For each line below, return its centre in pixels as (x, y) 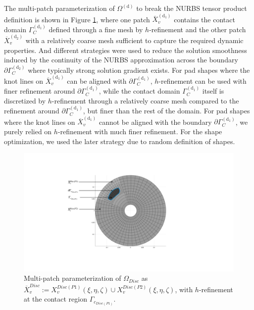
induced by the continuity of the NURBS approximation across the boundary (121, 60)
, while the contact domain (139, 91)
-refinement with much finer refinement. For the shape (140, 131)
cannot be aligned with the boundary (155, 122)
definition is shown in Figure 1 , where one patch (77, 19)
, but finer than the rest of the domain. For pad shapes (166, 111)
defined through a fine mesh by (96, 29)
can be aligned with (97, 80)
